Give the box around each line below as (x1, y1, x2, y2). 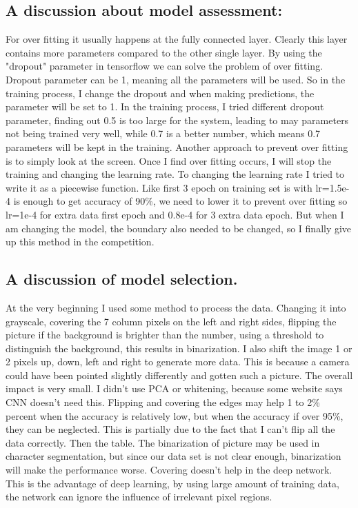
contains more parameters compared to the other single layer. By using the (6, 45, 322, 59)
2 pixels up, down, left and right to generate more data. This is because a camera (6, 354, 350, 369)
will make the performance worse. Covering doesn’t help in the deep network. (6, 463, 332, 477)
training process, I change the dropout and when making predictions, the (6, 85, 315, 100)
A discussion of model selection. (6, 268, 238, 289)
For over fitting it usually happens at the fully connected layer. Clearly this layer (6, 32, 348, 46)
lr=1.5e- (315, 180, 350, 194)
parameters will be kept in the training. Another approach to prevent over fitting (6, 139, 348, 154)
